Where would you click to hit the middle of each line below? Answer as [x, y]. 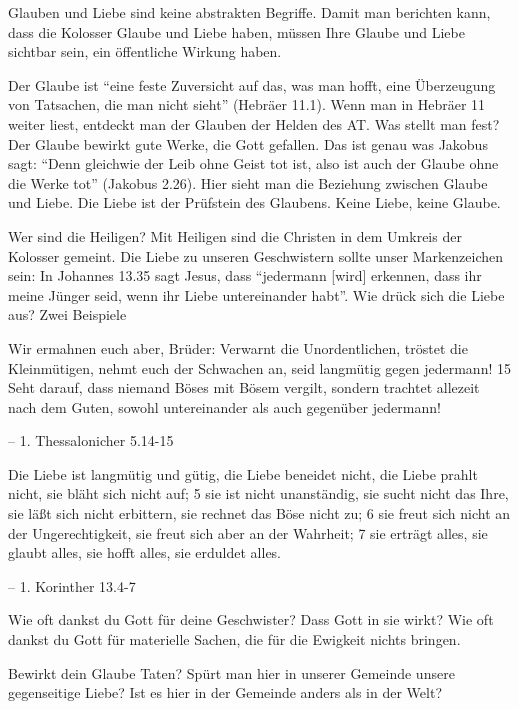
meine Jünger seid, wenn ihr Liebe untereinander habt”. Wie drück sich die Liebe [256, 294]
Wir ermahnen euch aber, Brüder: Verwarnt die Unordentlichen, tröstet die [238, 347]
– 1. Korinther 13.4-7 [72, 585]
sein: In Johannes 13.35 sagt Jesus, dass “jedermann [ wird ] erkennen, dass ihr [245, 275]
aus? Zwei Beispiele [67, 314]
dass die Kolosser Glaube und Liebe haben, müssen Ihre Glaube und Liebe [236, 31]
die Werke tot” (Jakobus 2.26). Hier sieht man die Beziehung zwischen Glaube [248, 182]
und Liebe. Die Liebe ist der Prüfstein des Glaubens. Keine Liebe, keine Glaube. [254, 202]
